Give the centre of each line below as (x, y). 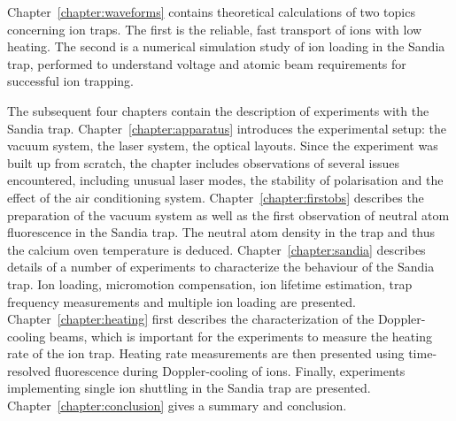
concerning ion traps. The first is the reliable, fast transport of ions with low (215, 29)
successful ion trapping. (71, 81)
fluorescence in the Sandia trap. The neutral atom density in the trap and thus (221, 232)
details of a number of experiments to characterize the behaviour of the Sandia (221, 267)
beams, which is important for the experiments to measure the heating (240, 336)
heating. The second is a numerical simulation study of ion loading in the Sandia (226, 46)
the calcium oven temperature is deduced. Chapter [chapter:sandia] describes (216, 249)
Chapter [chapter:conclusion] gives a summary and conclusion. (177, 406)
